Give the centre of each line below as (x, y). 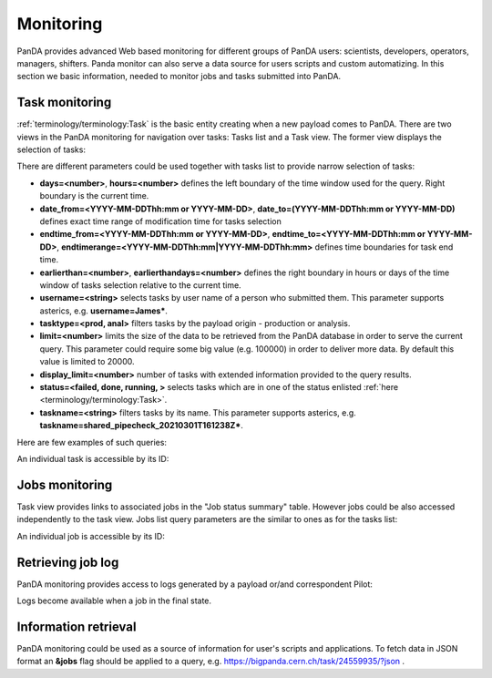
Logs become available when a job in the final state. (114, 601)
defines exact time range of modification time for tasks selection (160, 221)
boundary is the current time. (94, 196)
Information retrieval (77, 627)
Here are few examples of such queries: (92, 442)
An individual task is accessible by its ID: (93, 459)
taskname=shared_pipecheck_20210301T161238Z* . (141, 426)
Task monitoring (64, 103)
